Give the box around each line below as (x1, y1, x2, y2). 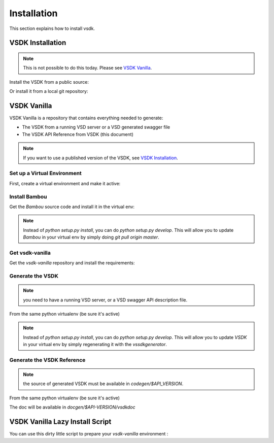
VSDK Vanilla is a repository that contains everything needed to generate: (9, 115, 163, 121)
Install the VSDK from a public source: (9, 79, 89, 85)
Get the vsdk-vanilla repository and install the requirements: (9, 260, 135, 266)
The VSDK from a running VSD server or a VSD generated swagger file (22, 124, 170, 130)
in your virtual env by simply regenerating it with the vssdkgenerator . (23, 342, 167, 348)
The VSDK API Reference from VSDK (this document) (22, 131, 134, 137)
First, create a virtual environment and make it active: (9, 180, 121, 186)
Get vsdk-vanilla (9, 249, 51, 256)
